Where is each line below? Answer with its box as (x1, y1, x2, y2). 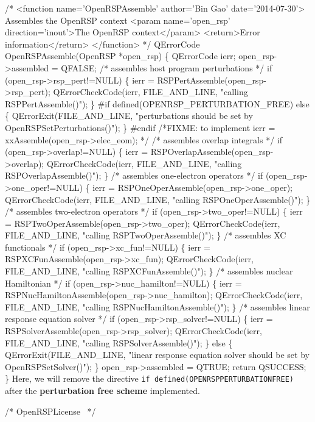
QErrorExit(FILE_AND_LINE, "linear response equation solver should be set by (5, 348, 310, 361)
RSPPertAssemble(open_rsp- (157, 73, 266, 86)
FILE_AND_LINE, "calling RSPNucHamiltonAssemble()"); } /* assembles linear (5, 300, 310, 313)
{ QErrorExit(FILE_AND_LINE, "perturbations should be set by (5, 109, 253, 122)
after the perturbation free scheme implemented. (5, 384, 200, 397)
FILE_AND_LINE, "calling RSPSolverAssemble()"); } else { (5, 336, 233, 349)
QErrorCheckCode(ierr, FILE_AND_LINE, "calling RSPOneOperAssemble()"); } (5, 193, 311, 206)
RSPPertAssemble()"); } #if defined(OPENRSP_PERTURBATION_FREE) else (5, 97, 310, 110)
